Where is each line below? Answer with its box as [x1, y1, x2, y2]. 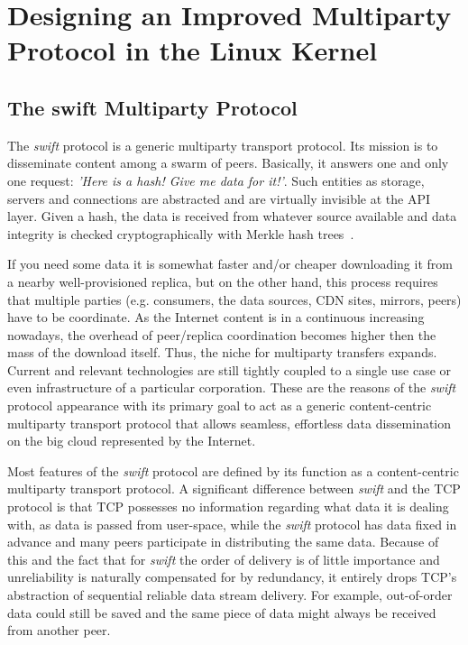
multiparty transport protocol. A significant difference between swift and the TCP [7, 479, 461, 498]
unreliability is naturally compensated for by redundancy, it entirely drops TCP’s [7, 567, 457, 586]
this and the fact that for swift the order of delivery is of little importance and [7, 549, 440, 568]
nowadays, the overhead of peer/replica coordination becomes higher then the [7, 325, 436, 344]
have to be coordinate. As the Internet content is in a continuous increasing [7, 308, 425, 327]
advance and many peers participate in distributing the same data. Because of [7, 532, 439, 551]
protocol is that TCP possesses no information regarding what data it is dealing [7, 497, 449, 516]
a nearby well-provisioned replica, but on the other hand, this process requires [7, 272, 438, 290]
